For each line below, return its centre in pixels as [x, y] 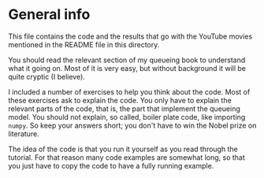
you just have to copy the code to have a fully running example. [111, 165]
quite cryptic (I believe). [46, 76]
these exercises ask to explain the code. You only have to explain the [120, 100]
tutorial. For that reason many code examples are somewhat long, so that [127, 157]
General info [49, 15]
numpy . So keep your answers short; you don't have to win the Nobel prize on [132, 125]
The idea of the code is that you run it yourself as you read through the [123, 149]
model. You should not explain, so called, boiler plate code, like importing [127, 117]
